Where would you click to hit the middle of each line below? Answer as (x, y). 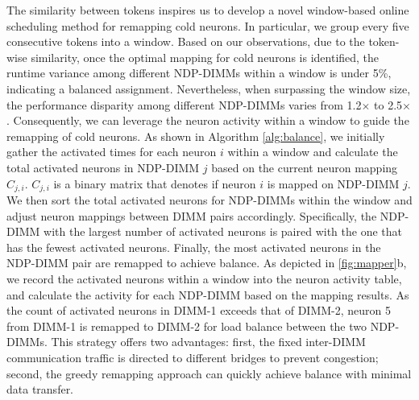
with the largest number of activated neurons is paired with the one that (223, 231)
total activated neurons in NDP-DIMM (103, 167)
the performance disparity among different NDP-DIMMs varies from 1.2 (184, 104)
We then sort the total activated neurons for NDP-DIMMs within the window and (209, 199)
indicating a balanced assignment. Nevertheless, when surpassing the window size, (209, 88)
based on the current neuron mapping (305, 167)
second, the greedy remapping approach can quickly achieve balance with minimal (209, 373)
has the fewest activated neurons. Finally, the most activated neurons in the (194, 247)
